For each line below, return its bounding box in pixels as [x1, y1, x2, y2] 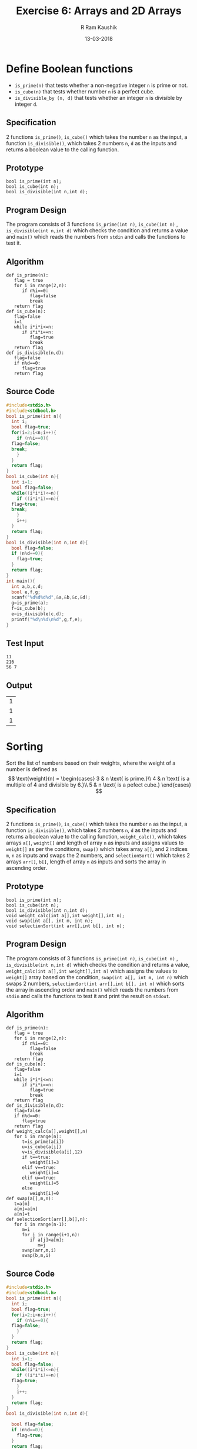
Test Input [6, 638, 44, 648]
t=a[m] [14, 1201, 31, 1207]
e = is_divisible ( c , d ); [11, 611, 65, 617]
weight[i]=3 [29, 1159, 59, 1165]
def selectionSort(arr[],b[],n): [6, 1216, 88, 1223]
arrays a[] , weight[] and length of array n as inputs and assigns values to [6, 839, 184, 846]
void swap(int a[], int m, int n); [6, 918, 94, 924]
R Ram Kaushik [80, 24, 118, 31]
